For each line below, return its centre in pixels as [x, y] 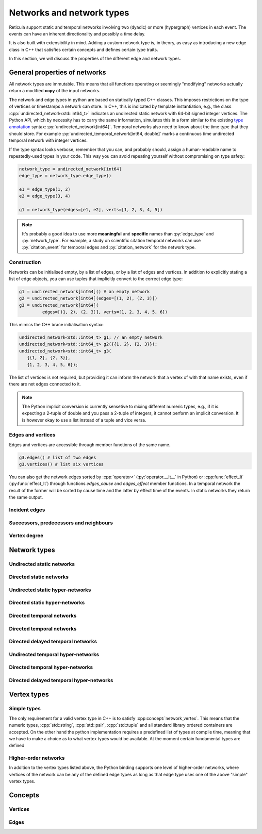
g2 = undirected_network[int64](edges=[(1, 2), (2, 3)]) [88, 298]
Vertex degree [26, 535]
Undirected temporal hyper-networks [54, 654]
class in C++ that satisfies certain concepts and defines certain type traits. [83, 50]
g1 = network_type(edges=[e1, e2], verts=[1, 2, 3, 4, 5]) [91, 210]
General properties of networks [57, 72]
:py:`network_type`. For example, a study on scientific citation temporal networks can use [112, 241]
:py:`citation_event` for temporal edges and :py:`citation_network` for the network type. [109, 247]
